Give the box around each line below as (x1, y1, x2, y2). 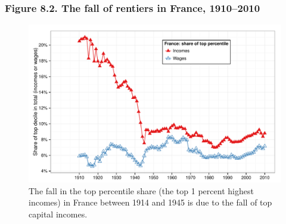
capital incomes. (29, 208, 88, 220)
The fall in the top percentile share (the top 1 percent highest (29, 184, 254, 197)
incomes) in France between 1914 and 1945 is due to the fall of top (29, 196, 272, 209)
